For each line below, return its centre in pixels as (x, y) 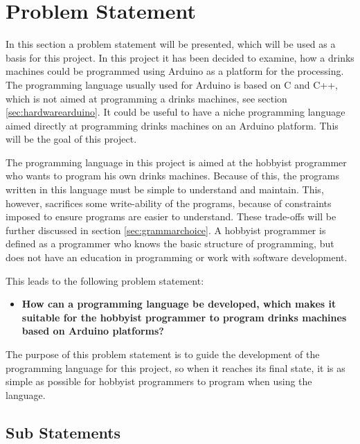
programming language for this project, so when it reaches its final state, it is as (175, 367)
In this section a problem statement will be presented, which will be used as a (171, 44)
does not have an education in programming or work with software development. (177, 257)
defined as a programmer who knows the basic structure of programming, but (170, 243)
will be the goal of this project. (71, 139)
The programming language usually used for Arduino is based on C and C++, (172, 84)
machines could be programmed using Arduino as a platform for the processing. (175, 71)
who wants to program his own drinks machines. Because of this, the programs (172, 176)
